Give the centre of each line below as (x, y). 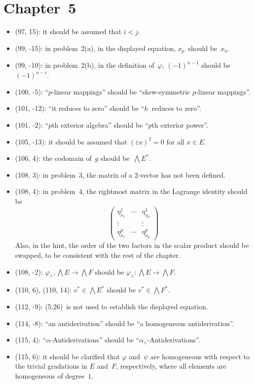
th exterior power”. (180, 125)
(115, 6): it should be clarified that (67, 356)
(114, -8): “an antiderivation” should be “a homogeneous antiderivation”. (125, 323)
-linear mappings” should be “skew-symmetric (121, 91)
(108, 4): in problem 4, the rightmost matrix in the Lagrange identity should (131, 191)
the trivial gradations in (51, 366)
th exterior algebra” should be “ (100, 125)
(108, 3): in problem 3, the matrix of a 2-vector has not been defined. (120, 174)
